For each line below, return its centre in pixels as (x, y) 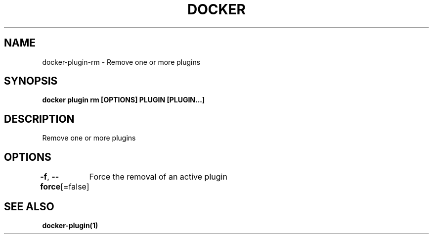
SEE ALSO (29, 206)
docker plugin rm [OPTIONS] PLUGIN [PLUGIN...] (124, 100)
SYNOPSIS (31, 81)
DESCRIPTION (39, 119)
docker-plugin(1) (70, 225)
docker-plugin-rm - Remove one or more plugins (121, 62)
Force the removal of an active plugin (158, 177)
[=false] (75, 187)
